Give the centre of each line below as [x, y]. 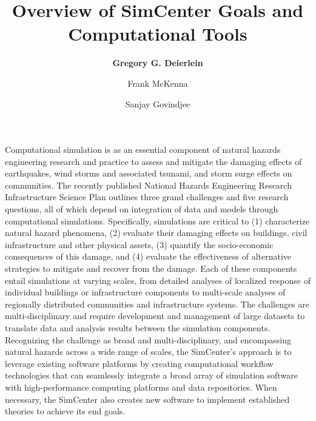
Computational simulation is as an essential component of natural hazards [143, 150]
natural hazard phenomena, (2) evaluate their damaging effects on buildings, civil [156, 233]
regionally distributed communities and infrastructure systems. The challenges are [157, 304]
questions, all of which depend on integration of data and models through [142, 209]
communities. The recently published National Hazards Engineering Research [148, 185]
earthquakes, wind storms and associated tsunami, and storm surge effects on [149, 173]
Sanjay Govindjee [158, 103]
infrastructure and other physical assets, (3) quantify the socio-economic [139, 244]
